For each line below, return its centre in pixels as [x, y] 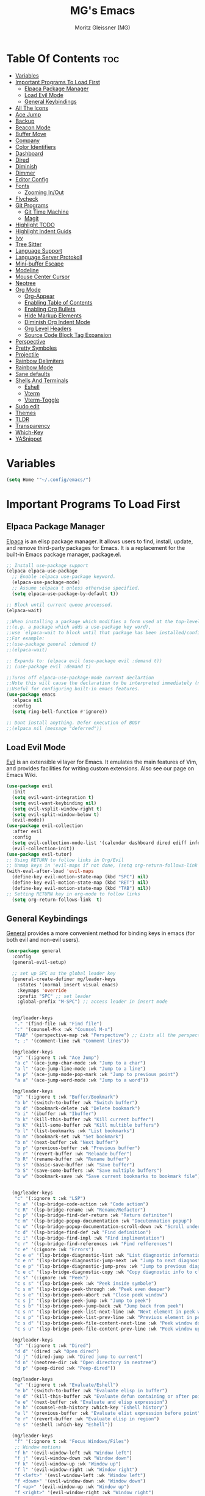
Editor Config [32, 179]
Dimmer [25, 173]
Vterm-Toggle [42, 400]
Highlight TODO [35, 225]
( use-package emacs [31, 695]
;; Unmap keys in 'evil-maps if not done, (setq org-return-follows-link [102, 865]
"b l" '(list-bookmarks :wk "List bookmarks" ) [75, 1131]
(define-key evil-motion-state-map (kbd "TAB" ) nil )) [81, 888]
